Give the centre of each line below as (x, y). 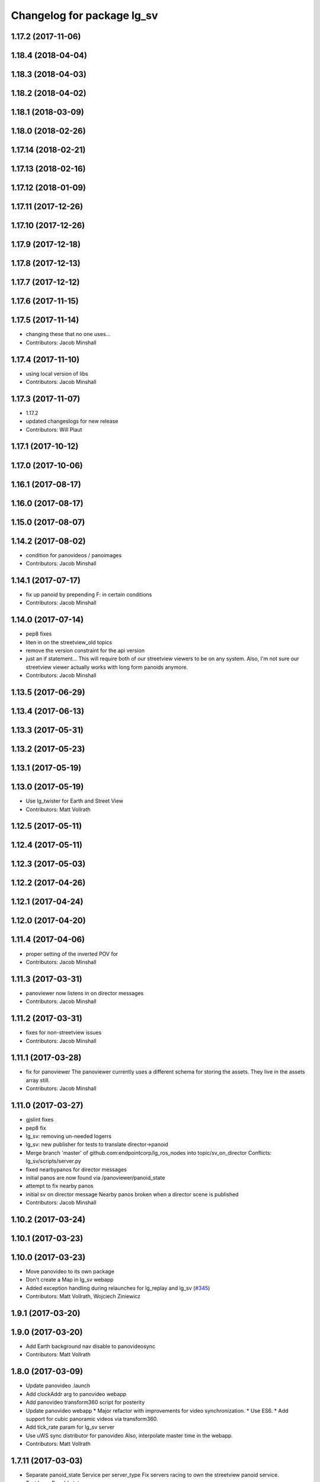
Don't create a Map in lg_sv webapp (70, 1280)
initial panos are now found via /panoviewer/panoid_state (95, 1177)
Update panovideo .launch (58, 1386)
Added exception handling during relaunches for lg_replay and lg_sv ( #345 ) (118, 1288)
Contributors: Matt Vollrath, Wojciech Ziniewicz (83, 1296)
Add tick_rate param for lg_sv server (70, 1427)
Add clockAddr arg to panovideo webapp (76, 1394)
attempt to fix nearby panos (60, 1186)
